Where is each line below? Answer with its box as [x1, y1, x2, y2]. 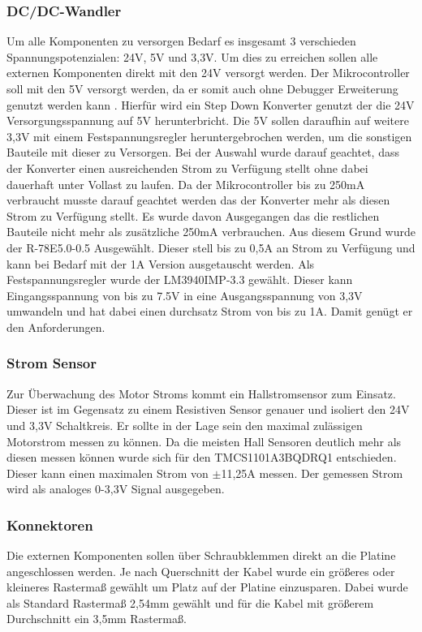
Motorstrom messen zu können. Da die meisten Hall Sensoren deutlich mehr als [6, 432, 402, 449]
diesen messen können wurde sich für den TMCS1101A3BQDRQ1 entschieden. [6, 449, 397, 466]
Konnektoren [6, 514, 93, 535]
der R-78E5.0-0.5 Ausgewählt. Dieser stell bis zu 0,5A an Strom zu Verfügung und [6, 239, 416, 256]
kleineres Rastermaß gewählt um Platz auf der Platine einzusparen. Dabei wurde [6, 578, 408, 595]
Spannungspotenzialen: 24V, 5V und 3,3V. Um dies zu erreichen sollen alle [6, 48, 378, 65]
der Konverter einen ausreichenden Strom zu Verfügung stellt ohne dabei [6, 159, 368, 176]
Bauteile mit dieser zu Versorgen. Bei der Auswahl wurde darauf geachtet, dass [6, 144, 399, 161]
